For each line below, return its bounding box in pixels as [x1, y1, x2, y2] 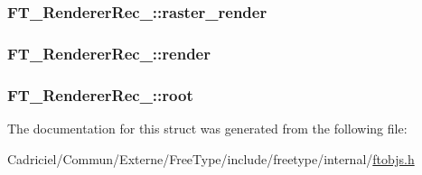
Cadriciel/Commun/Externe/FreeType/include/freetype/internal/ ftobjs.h [7, 149, 415, 168]
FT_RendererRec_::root [7, 83, 193, 106]
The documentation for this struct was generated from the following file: [7, 118, 408, 137]
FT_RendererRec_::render [7, 41, 211, 64]
